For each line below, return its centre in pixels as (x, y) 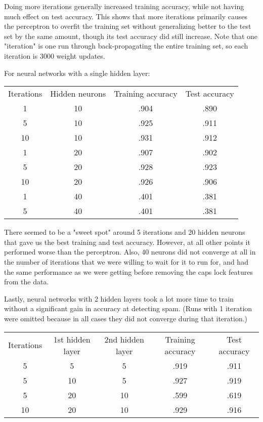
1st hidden (72, 339)
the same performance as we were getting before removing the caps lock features (129, 271)
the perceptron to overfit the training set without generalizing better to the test (128, 26)
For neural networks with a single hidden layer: (77, 73)
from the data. (27, 282)
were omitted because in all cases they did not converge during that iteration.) (126, 318)
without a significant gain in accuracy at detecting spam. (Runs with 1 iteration (128, 308)
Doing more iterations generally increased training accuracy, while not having (124, 6)
